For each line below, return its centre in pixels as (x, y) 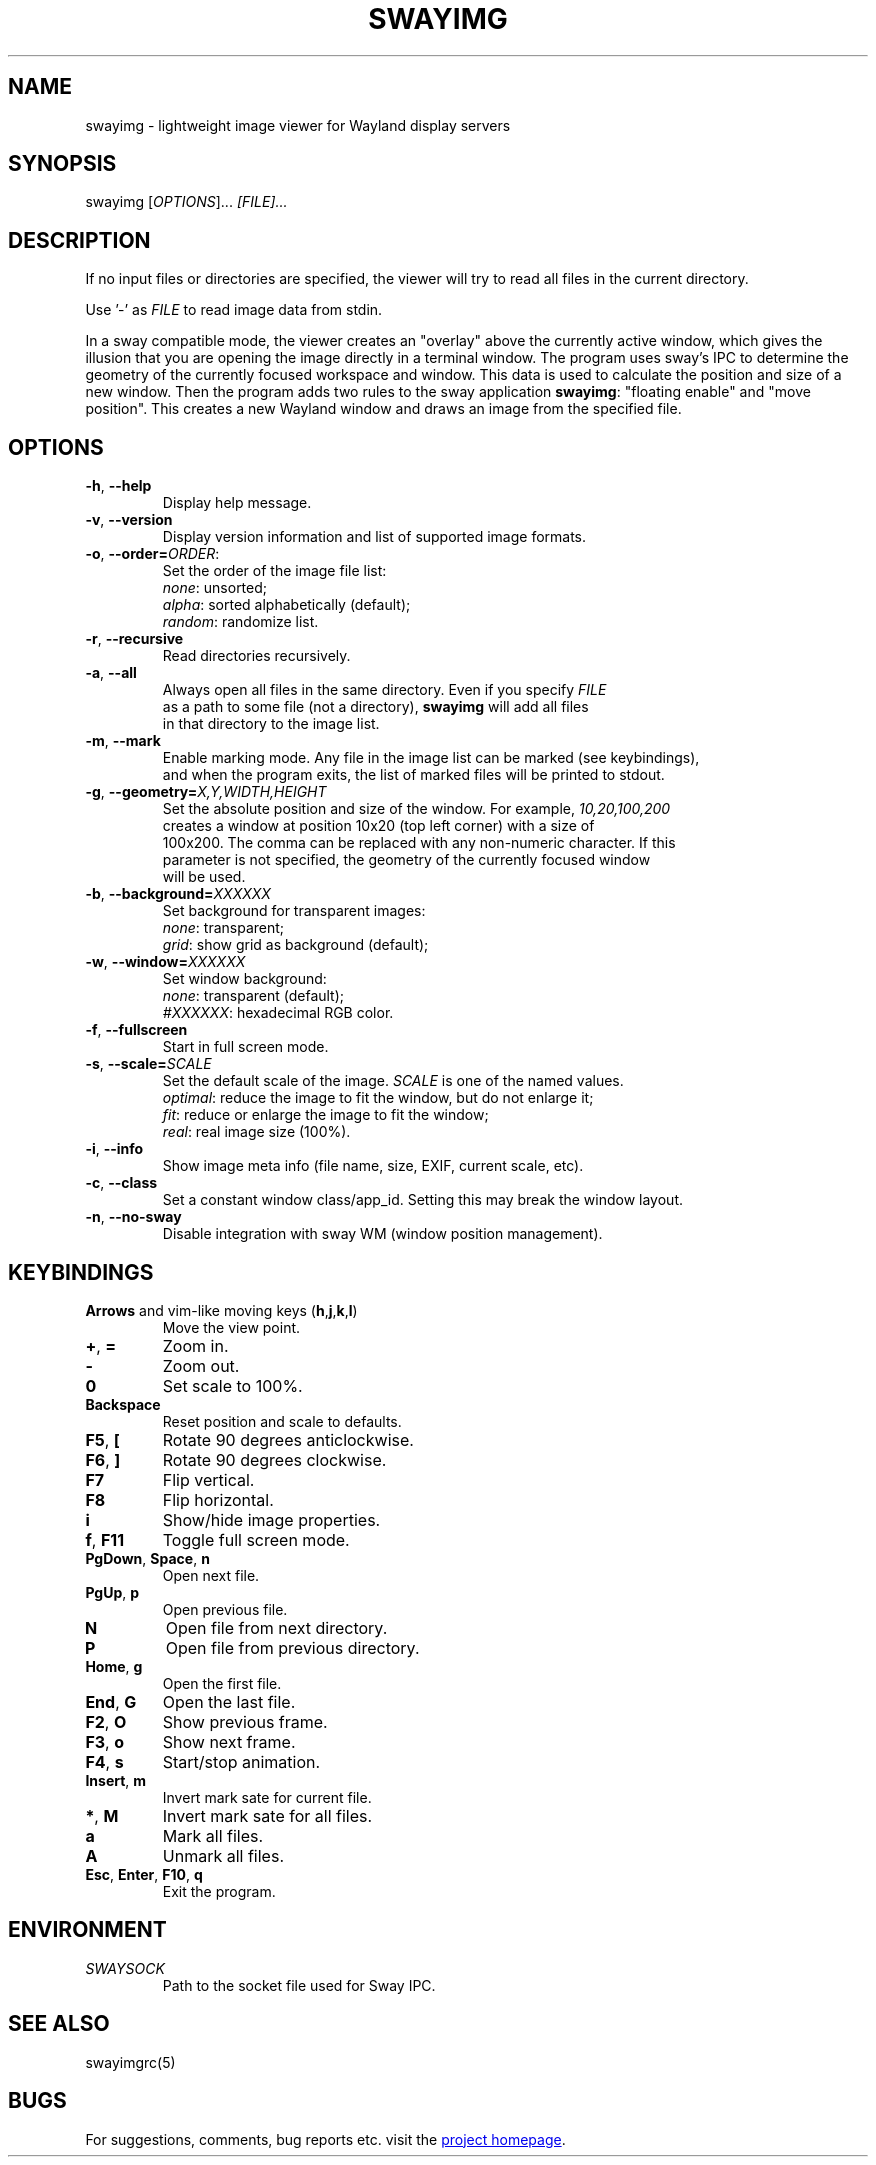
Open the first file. (222, 1683)
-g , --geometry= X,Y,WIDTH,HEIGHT (206, 792)
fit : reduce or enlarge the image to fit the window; (325, 1115)
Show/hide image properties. (271, 1519)
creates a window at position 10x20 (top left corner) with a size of (378, 826)
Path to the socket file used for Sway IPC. (299, 1985)
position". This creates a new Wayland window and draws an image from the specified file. (383, 409)
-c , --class (121, 1183)
